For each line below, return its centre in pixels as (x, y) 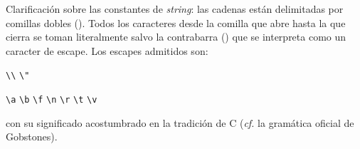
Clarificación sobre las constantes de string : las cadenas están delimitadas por (175, 9)
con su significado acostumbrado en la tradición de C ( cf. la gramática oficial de (180, 122)
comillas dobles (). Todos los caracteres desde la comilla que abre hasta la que (176, 22)
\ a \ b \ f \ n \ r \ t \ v (52, 100)
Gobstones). (32, 137)
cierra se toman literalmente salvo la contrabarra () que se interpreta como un (176, 37)
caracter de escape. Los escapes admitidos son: (107, 50)
